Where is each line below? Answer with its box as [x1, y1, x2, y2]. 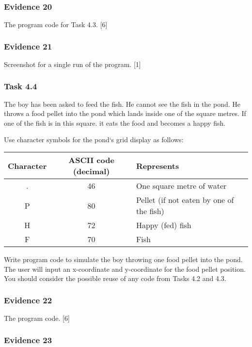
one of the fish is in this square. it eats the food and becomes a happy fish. [4, 118, 226, 128]
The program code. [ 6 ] [4, 313, 70, 323]
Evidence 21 [4, 40, 52, 52]
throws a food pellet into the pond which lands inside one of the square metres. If [4, 108, 246, 118]
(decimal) [73, 165, 110, 177]
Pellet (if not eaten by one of [136, 194, 234, 206]
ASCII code [68, 154, 114, 166]
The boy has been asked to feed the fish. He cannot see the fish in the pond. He [4, 99, 241, 109]
